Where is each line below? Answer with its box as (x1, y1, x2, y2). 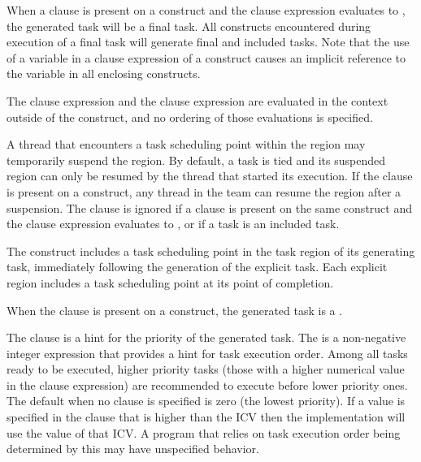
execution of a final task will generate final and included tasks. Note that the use (7, 33, 410, 50)
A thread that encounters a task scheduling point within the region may (7, 136, 366, 153)
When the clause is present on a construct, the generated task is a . (7, 301, 343, 318)
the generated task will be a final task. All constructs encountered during (7, 17, 371, 34)
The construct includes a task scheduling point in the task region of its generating (7, 242, 415, 259)
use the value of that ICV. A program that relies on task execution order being (7, 424, 401, 441)
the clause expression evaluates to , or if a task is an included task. (7, 215, 340, 232)
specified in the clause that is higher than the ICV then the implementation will (7, 408, 406, 425)
